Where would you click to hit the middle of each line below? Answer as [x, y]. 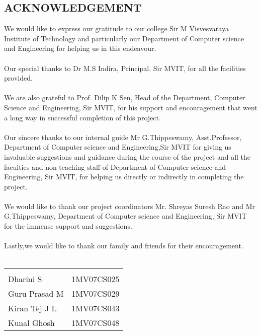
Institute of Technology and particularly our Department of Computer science [124, 38]
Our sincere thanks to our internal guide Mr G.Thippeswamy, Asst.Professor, [123, 137]
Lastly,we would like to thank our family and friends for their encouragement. [124, 246]
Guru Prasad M [36, 294]
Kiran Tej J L [32, 308]
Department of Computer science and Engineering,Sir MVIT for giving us [118, 147]
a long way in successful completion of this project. [82, 117]
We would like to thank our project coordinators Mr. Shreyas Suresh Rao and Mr [129, 206]
